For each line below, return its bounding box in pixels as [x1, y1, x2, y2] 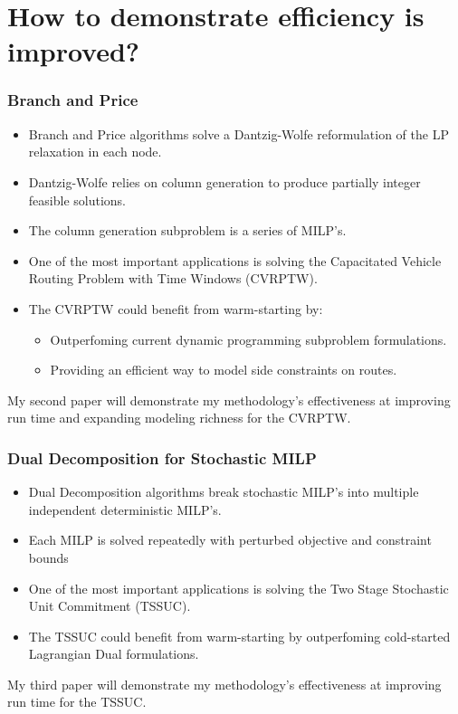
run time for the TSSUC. [7, 692, 147, 711]
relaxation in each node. [28, 142, 162, 161]
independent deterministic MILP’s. [28, 500, 222, 519]
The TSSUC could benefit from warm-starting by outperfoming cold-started [28, 626, 451, 645]
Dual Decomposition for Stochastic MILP [7, 446, 317, 469]
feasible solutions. [28, 190, 126, 209]
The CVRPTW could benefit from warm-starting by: [28, 299, 323, 318]
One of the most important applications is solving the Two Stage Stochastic [28, 578, 449, 597]
